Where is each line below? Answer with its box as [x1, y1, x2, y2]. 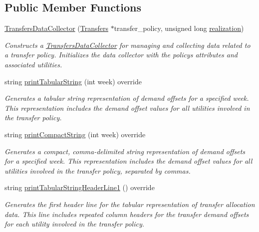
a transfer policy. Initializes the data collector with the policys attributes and [4, 49, 238, 60]
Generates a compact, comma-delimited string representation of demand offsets [4, 146, 246, 156]
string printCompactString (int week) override [4, 129, 146, 139]
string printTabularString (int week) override [4, 76, 142, 86]
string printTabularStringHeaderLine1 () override [4, 182, 155, 193]
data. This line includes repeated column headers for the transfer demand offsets [4, 209, 249, 219]
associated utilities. [4, 59, 62, 69]
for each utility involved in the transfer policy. [4, 219, 145, 229]
